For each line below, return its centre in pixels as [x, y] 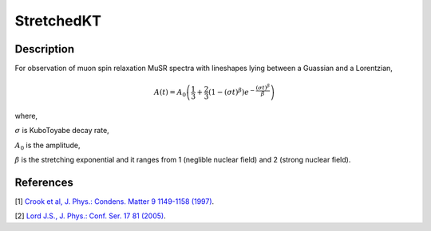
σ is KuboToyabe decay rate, [62, 131]
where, [26, 115]
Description [45, 49]
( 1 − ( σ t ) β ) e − [232, 92]
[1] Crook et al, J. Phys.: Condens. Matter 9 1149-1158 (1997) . [115, 201]
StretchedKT [58, 21]
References [44, 182]
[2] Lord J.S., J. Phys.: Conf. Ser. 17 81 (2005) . [91, 216]
